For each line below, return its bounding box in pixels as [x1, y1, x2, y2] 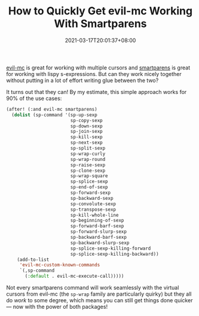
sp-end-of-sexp [70, 184, 109, 190]
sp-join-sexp [70, 129, 103, 135]
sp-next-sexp [70, 139, 103, 146]
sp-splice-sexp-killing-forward [70, 245, 151, 251]
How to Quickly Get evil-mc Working [8, 4, 193, 18]
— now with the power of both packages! [6, 303, 108, 311]
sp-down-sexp [70, 123, 103, 129]
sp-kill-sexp [70, 134, 103, 140]
